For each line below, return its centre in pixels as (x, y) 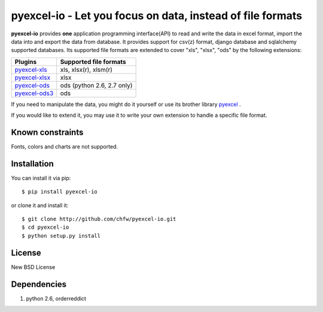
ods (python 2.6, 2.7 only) (96, 85)
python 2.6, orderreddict (56, 298)
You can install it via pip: (41, 178)
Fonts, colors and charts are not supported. (65, 147)
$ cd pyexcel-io (45, 227)
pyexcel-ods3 (34, 93)
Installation (32, 164)
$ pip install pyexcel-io (60, 192)
